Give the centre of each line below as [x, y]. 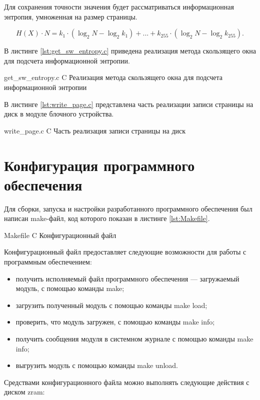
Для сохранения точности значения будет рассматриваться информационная [119, 6]
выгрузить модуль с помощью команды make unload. [97, 365]
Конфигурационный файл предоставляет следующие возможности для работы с [125, 252]
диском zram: [24, 392]
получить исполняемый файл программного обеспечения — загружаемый [127, 278]
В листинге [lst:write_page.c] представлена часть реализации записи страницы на [129, 104]
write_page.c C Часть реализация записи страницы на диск [95, 130]
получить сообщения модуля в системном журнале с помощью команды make [134, 338]
